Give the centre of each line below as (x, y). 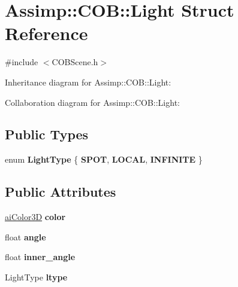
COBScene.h (75, 62)
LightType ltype (36, 277)
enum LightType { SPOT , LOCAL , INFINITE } (104, 159)
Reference (46, 33)
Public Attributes (61, 192)
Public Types (47, 134)
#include (22, 62)
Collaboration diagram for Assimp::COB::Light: (92, 102)
